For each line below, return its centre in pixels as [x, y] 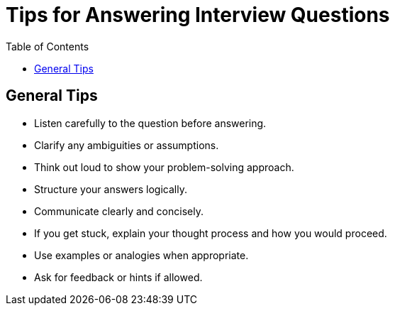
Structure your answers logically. [111, 189]
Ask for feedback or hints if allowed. [118, 277]
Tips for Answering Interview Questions [198, 15]
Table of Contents [48, 46]
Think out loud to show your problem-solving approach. [164, 167]
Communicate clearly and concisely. [119, 211]
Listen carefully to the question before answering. [150, 123]
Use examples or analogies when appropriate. [141, 255]
